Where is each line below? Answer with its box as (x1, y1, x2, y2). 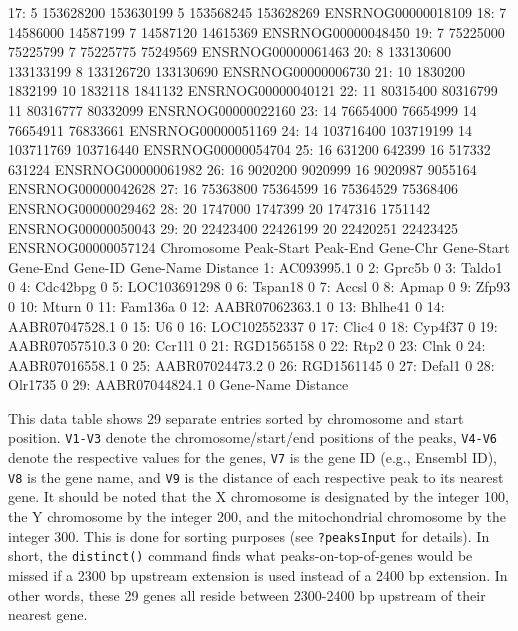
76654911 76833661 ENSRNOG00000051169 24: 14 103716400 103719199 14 (8, 119, 473, 140)
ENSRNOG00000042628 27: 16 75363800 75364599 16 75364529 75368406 (8, 178, 459, 199)
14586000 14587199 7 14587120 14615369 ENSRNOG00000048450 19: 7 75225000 (8, 21, 505, 42)
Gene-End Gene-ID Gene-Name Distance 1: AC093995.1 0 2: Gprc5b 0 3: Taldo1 (8, 256, 503, 277)
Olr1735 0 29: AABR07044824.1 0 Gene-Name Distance (8, 374, 349, 395)
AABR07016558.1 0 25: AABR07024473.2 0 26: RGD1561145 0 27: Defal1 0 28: (8, 354, 495, 375)
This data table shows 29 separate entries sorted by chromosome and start (8, 407, 464, 428)
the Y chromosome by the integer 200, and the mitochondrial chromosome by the (8, 506, 507, 527)
